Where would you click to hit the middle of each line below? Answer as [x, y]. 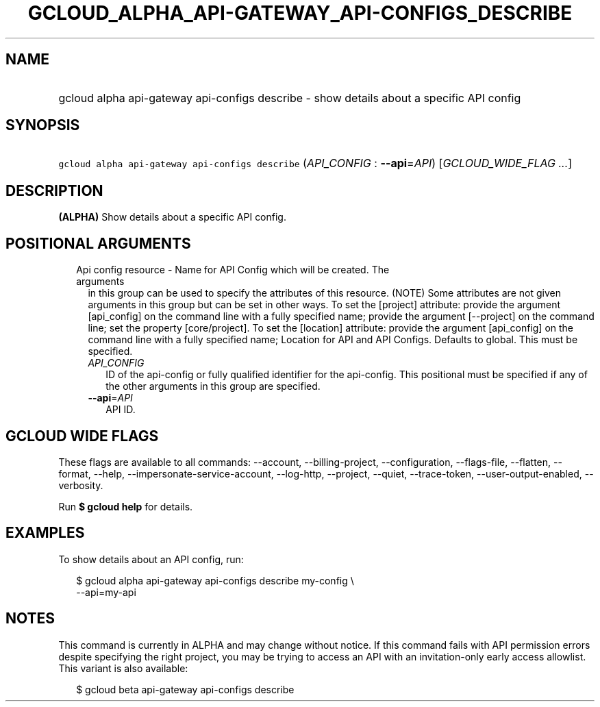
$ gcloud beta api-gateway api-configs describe [185, 689]
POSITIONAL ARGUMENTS [98, 243]
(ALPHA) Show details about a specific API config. [172, 217]
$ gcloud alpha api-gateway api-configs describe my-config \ [215, 580]
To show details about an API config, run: [151, 559]
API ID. [121, 410]
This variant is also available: [123, 668]
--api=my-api [106, 592]
